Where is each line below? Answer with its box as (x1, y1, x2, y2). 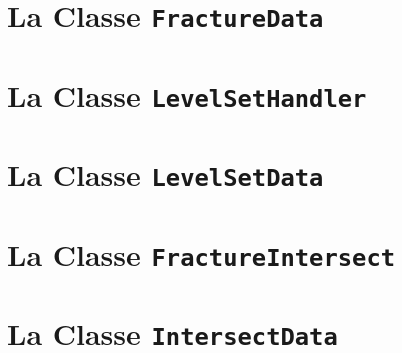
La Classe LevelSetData (7, 154, 324, 195)
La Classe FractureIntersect (7, 233, 396, 274)
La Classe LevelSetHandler (7, 74, 367, 115)
